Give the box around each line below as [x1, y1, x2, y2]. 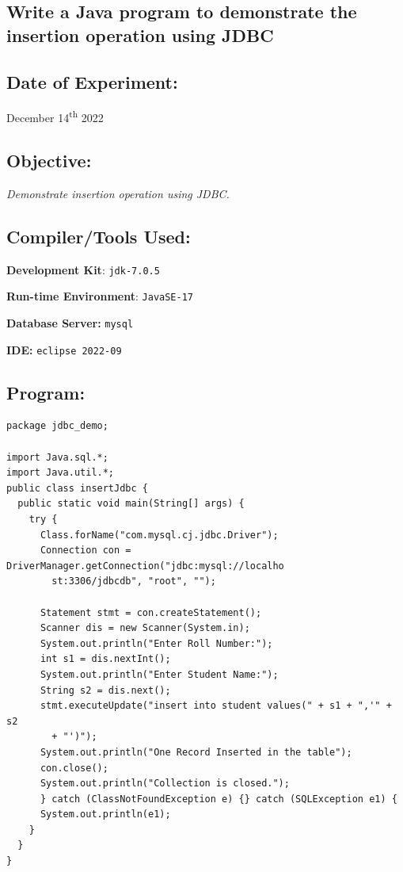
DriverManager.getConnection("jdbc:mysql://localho [6, 560, 284, 572]
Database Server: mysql [6, 314, 134, 331]
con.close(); [40, 762, 108, 774]
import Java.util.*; [6, 467, 115, 479]
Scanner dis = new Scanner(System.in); [40, 622, 250, 634]
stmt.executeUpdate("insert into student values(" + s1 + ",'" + [40, 700, 392, 712]
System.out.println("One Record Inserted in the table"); [40, 746, 352, 758]
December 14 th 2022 [6, 107, 104, 126]
